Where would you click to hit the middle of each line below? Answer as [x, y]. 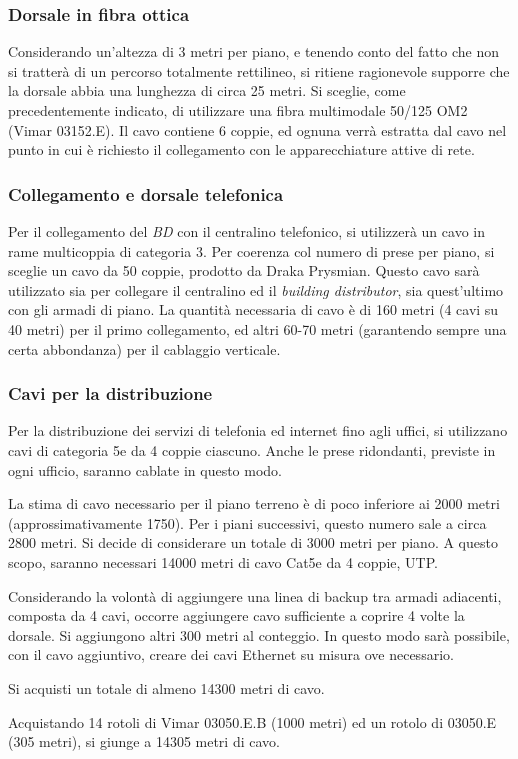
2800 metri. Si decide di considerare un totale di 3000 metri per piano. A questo [253, 542]
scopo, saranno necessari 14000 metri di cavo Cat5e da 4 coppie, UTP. [223, 561]
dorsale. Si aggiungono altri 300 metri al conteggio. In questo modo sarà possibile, [259, 634]
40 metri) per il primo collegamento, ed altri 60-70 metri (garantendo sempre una [257, 328]
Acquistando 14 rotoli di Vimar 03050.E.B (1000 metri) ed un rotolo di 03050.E [252, 721]
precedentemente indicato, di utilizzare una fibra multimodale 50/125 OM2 [238, 110]
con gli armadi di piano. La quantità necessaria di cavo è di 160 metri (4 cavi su [253, 309]
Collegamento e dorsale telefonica [146, 193]
